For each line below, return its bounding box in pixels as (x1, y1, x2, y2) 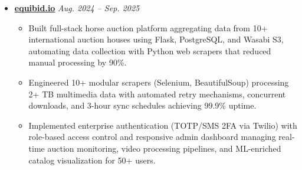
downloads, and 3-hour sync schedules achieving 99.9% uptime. (28, 99, 257, 112)
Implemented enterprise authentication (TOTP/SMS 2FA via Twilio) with (28, 119, 297, 131)
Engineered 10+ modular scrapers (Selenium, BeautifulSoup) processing (28, 76, 289, 88)
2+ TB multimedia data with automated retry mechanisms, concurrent (28, 87, 286, 100)
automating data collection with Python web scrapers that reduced (28, 44, 271, 57)
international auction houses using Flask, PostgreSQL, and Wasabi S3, (28, 33, 284, 45)
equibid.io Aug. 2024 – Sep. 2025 (14, 2, 140, 14)
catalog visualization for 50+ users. (28, 153, 156, 166)
